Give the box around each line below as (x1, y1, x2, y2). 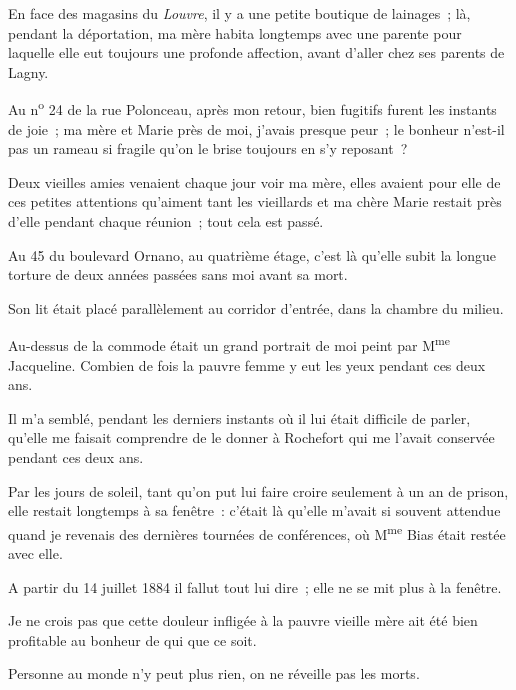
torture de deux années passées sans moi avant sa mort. (8, 264, 348, 285)
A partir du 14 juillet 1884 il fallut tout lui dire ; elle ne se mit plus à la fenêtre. (8, 576, 502, 597)
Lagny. (8, 61, 49, 82)
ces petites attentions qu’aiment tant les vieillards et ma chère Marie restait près (8, 191, 502, 212)
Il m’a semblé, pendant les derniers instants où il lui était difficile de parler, (8, 407, 471, 428)
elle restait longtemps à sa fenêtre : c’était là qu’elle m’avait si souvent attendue (8, 500, 501, 521)
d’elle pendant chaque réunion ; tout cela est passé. (8, 211, 324, 231)
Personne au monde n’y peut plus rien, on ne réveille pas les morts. (8, 663, 420, 684)
